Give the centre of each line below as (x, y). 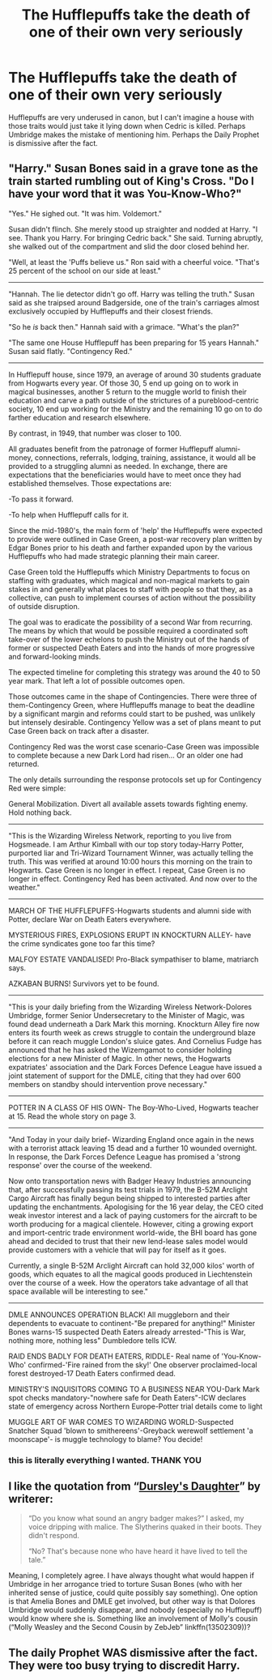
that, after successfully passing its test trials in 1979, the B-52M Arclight (128, 1189)
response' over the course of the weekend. (80, 1165)
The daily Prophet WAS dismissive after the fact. (133, 1653)
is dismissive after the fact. (53, 143)
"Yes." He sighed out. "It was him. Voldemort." (85, 213)
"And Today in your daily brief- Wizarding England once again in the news (132, 1139)
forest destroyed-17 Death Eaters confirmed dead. (92, 1373)
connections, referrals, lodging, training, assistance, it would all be (146, 457)
